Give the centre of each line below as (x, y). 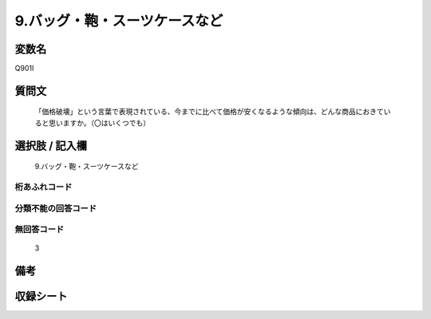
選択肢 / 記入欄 (51, 146)
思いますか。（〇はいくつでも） (99, 123)
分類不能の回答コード (56, 208)
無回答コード (40, 230)
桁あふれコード (43, 187)
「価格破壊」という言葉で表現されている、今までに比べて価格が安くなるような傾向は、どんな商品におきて (210, 112)
